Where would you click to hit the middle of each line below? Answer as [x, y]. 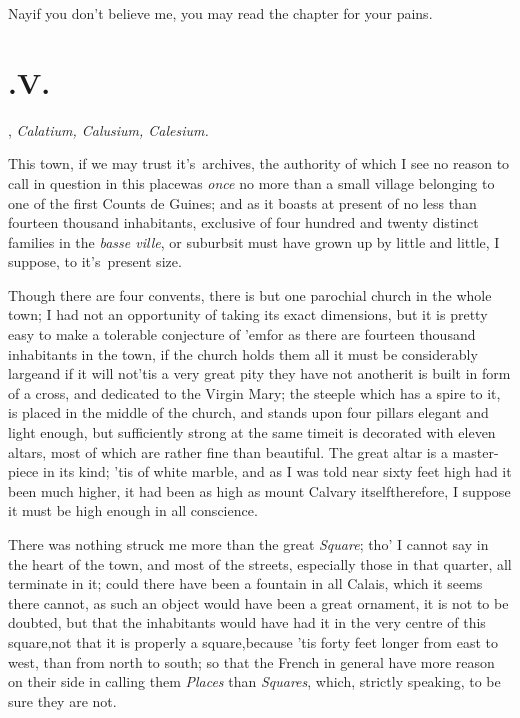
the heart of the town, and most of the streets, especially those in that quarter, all [260, 563]
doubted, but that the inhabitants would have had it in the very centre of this [247, 622]
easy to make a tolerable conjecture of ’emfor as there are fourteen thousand [242, 334]
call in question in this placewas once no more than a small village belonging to [251, 182]
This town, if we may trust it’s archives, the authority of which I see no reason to [259, 163]
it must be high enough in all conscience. [133, 510]
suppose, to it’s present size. [95, 261]
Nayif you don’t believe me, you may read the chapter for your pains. [220, 13]
